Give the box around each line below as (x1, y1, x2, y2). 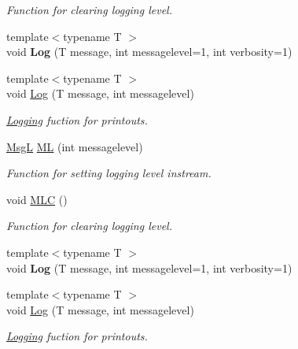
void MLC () (6, 191, 68, 207)
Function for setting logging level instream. (6, 165, 212, 181)
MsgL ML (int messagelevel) (6, 138, 143, 154)
